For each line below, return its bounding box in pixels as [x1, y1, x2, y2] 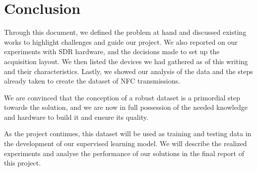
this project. [4, 158, 41, 168]
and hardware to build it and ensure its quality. [4, 111, 148, 122]
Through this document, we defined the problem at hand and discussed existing [4, 27, 247, 37]
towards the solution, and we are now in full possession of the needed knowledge [4, 102, 248, 112]
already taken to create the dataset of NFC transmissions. [4, 76, 180, 86]
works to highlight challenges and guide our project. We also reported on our [4, 36, 238, 47]
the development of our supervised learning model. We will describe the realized [4, 138, 247, 149]
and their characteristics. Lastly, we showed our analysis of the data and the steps [4, 66, 253, 76]
